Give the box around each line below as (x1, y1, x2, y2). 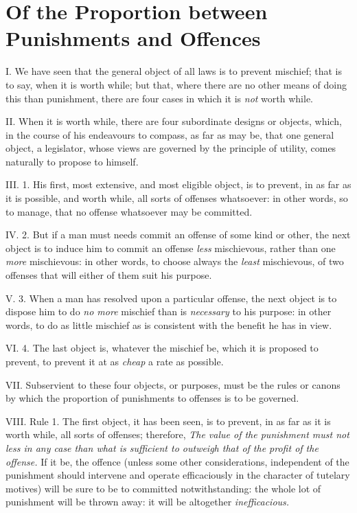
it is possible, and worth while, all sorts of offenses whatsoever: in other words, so (5, 191, 348, 205)
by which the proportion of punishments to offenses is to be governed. (5, 391, 299, 405)
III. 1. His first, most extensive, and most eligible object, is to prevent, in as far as (5, 177, 352, 192)
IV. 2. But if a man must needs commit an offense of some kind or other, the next (5, 227, 351, 242)
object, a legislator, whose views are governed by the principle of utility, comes (5, 141, 336, 155)
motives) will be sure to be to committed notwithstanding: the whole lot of (5, 481, 321, 495)
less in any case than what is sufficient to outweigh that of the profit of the (5, 440, 319, 455)
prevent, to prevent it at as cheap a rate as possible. (5, 354, 224, 368)
